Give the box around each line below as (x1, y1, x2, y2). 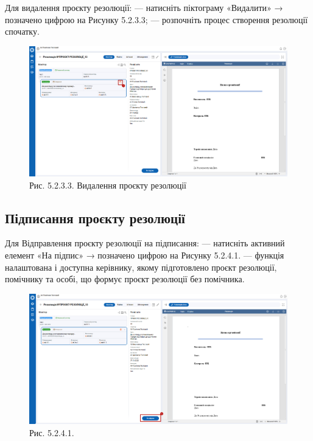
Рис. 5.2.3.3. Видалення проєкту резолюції (29, 178, 186, 191)
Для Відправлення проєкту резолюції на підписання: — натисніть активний (5, 237, 285, 249)
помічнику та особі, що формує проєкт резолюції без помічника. (5, 273, 245, 285)
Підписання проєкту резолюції (5, 208, 185, 227)
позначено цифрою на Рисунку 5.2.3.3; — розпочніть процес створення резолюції (5, 13, 308, 26)
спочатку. (5, 25, 40, 38)
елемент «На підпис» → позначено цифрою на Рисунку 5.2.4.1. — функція (5, 249, 284, 262)
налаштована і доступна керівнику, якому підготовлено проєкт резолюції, (5, 260, 277, 273)
